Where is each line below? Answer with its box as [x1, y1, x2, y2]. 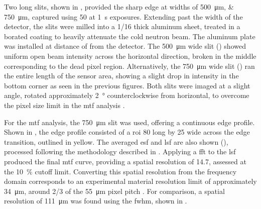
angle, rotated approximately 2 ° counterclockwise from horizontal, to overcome [4, 90, 249, 100]
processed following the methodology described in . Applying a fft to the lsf [4, 146, 236, 157]
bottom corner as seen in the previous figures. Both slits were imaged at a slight [4, 80, 250, 90]
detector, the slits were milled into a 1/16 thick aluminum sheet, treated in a [4, 21, 240, 32]
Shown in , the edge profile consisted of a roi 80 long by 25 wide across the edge [4, 127, 250, 137]
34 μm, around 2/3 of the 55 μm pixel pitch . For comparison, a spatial [4, 185, 225, 196]
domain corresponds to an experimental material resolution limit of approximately [4, 176, 257, 186]
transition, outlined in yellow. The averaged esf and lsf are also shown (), [4, 136, 228, 147]
